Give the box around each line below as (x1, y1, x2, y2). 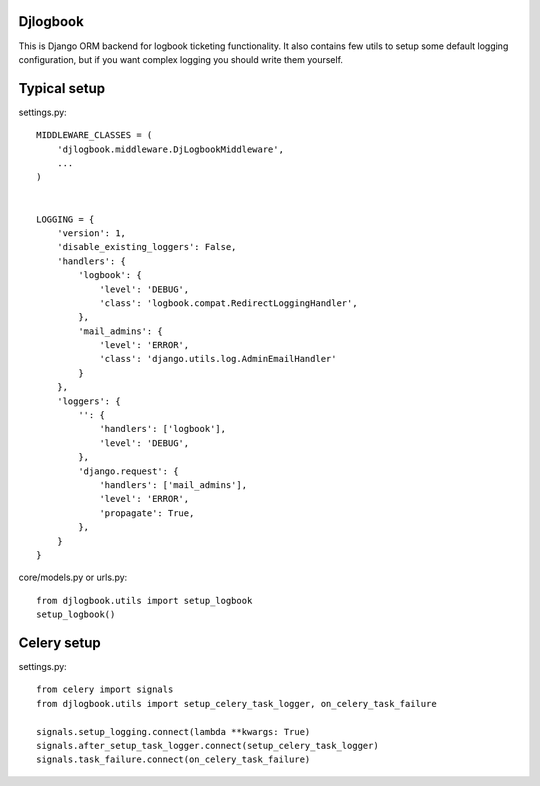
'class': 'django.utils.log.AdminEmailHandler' (99, 353, 337, 365)
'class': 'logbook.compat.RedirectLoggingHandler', (99, 297, 359, 309)
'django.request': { (78, 465, 179, 477)
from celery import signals (36, 684, 174, 695)
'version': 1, (56, 227, 127, 239)
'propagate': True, (99, 507, 195, 519)
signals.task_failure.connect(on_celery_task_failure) (36, 754, 311, 765)
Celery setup (18, 634, 102, 651)
